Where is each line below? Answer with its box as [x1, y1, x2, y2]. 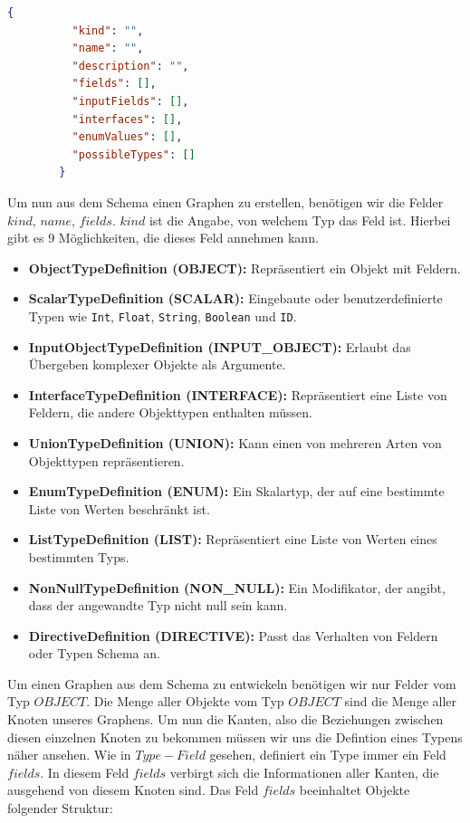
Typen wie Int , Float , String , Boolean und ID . [28, 306, 297, 325]
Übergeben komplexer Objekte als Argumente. [28, 355, 286, 374]
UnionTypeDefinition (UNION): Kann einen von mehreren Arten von [28, 433, 442, 452]
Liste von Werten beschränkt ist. [28, 499, 210, 518]
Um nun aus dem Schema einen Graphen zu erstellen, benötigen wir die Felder [7, 192, 444, 211]
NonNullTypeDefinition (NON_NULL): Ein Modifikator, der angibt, [28, 578, 446, 597]
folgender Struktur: [7, 799, 113, 818]
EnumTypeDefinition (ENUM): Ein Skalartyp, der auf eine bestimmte [28, 482, 445, 501]
